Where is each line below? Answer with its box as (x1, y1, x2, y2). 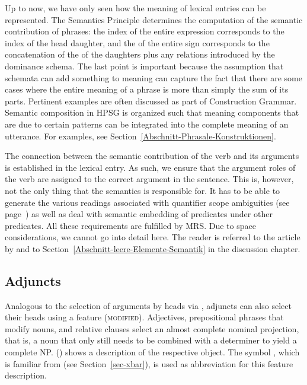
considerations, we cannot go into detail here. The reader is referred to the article (5, 231, 300, 243)
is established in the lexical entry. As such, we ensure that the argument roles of (5, 161, 296, 173)
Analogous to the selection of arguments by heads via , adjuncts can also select (5, 299, 292, 311)
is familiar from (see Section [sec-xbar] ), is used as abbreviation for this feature (5, 357, 293, 370)
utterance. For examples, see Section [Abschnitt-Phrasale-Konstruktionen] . (5, 129, 276, 142)
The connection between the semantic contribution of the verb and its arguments (5, 149, 299, 162)
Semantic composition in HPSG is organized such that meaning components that (5, 106, 299, 119)
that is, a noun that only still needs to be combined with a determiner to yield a (5, 334, 297, 346)
